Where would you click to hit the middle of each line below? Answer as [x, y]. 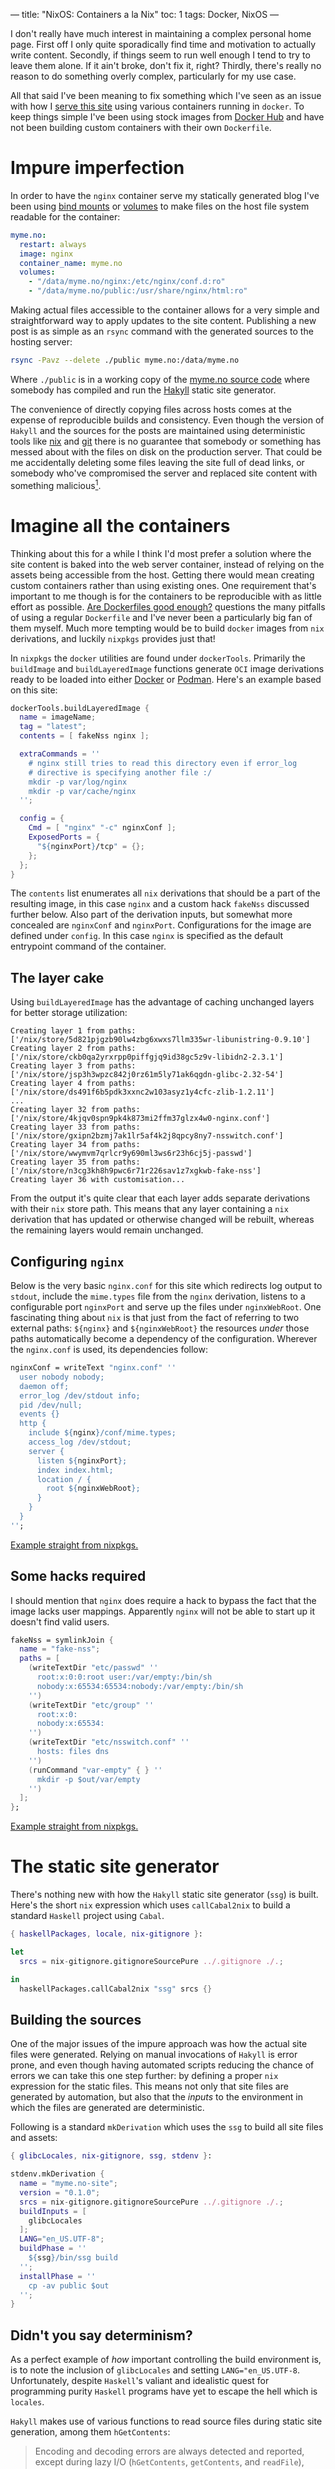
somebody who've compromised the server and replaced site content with [164, 473]
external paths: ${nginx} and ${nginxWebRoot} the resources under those [160, 1328]
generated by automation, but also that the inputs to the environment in [156, 2097]
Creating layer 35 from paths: [75, 1162]
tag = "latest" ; [53, 727]
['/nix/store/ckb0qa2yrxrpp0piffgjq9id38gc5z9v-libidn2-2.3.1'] [147, 1057]
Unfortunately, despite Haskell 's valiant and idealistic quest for [140, 2381]
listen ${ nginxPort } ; [82, 1460]
